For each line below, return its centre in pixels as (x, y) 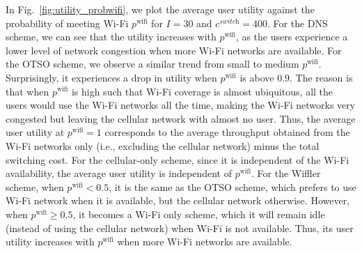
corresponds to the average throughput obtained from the (227, 132)
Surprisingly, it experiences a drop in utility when (111, 77)
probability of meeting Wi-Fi (67, 23)
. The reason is (321, 77)
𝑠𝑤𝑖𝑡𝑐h (229, 21)
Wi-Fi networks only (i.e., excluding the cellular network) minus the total (163, 145)
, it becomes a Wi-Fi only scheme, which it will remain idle (199, 214)
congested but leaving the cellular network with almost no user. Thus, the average (181, 118)
